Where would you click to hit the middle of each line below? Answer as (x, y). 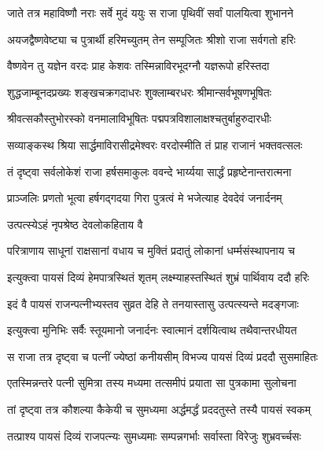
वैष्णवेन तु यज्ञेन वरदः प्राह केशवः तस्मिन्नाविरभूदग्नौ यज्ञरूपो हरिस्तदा (138, 66)
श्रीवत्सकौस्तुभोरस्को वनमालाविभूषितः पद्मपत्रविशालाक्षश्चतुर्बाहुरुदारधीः (139, 118)
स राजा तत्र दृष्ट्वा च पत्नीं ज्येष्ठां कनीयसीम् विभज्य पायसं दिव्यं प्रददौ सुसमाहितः (163, 356)
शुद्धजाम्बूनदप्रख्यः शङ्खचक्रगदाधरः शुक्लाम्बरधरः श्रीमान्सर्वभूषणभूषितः (140, 92)
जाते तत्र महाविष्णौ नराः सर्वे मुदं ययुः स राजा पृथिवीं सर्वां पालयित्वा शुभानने (150, 13)
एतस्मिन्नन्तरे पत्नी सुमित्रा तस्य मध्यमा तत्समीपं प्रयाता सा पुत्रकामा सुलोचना (152, 383)
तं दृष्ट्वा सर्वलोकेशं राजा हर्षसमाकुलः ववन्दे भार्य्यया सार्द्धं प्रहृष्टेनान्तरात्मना (149, 171)
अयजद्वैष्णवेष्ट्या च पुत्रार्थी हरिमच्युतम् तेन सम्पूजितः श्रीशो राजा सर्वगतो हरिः (151, 39)
